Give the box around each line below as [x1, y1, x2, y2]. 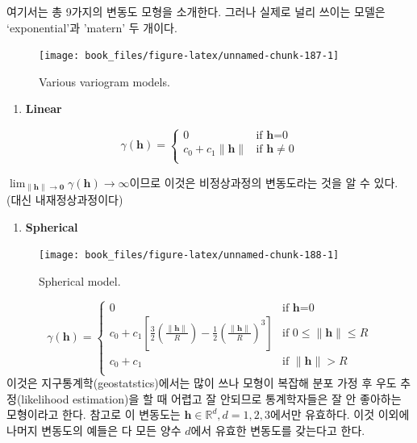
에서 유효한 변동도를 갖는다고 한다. [190, 421, 365, 438]
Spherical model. [39, 272, 121, 289]
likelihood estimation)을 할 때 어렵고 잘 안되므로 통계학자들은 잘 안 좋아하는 [21, 390, 402, 407]
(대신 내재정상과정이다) [6, 191, 123, 208]
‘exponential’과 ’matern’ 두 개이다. [6, 19, 177, 36]
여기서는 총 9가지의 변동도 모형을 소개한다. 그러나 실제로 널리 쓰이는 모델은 [6, 3, 386, 19]
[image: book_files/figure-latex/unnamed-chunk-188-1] [39, 249, 340, 261]
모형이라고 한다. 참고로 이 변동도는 [6, 406, 181, 423]
